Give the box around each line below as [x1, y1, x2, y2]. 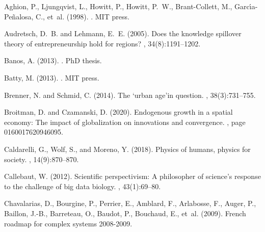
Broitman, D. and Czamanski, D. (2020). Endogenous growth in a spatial [4, 107, 233, 117]
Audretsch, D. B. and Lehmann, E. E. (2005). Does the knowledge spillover [4, 28, 242, 39]
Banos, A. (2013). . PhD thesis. [4, 55, 102, 66]
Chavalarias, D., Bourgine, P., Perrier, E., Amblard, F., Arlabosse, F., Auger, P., [4, 198, 256, 209]
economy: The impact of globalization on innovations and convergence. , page [4, 116, 246, 127]
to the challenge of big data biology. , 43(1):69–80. [4, 181, 161, 191]
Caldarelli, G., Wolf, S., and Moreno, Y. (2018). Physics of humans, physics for [4, 143, 251, 154]
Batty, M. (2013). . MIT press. [4, 72, 99, 83]
